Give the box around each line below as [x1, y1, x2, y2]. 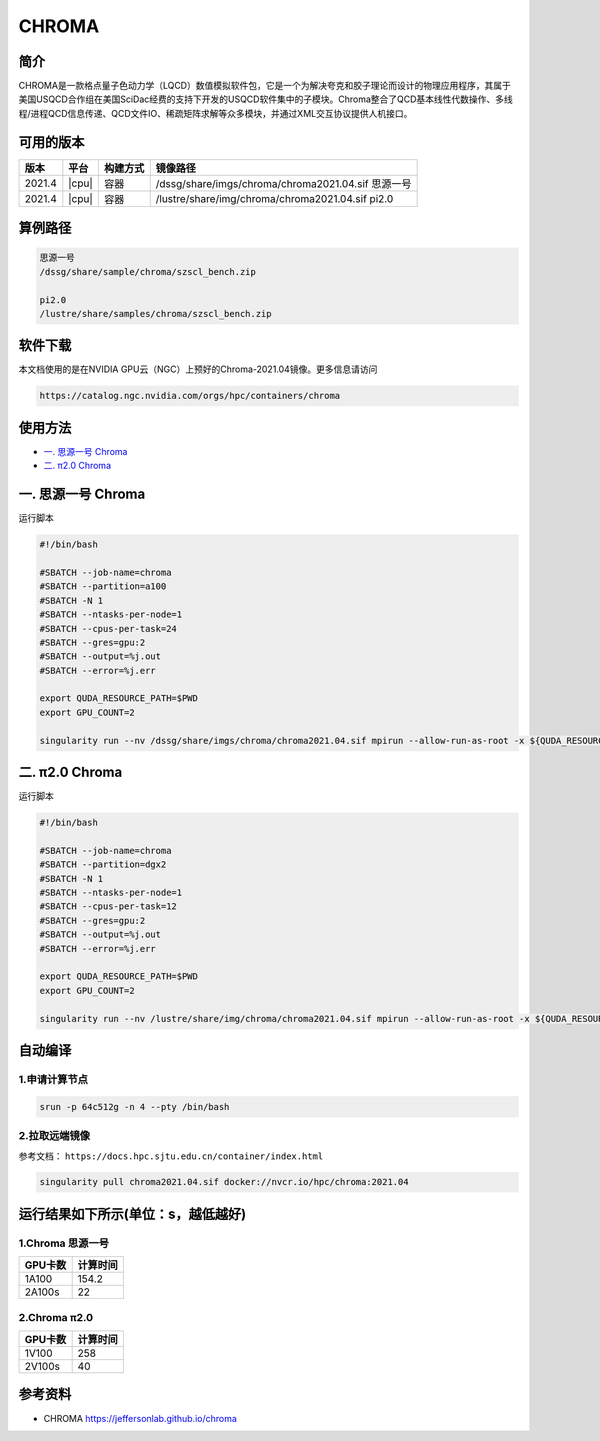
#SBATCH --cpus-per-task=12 [39, 901, 177, 912]
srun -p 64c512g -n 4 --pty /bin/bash [39, 1101, 230, 1112]
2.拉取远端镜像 [18, 1129, 90, 1143]
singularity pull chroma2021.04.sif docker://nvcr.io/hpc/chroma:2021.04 [39, 1176, 409, 1188]
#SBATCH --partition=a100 [39, 581, 167, 592]
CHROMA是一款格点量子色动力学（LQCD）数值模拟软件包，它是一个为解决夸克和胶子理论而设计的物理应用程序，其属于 [18, 80, 512, 92]
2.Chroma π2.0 [18, 1310, 94, 1324]
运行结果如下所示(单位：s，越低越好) [18, 1205, 247, 1222]
